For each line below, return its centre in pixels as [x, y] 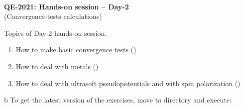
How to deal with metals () [57, 66]
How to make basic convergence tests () [76, 50]
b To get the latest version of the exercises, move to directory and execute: [118, 100]
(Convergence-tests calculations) [53, 16]
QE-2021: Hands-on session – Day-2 [66, 6]
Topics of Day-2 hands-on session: [56, 33]
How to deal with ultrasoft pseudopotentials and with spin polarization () [128, 83]
